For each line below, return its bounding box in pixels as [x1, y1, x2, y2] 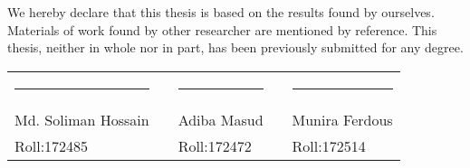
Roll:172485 [14, 135, 89, 156]
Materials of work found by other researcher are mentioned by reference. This [7, 20, 437, 39]
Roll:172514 [292, 135, 366, 156]
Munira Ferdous [292, 108, 393, 130]
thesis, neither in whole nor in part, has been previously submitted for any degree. [7, 38, 464, 57]
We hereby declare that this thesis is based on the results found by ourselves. [7, 3, 435, 21]
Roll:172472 [177, 135, 252, 156]
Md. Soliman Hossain [14, 108, 149, 130]
